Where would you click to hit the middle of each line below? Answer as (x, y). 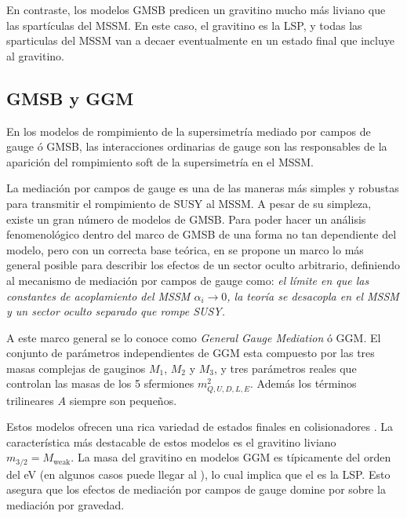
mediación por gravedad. (65, 505)
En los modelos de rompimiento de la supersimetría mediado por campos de (189, 131)
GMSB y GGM (70, 98)
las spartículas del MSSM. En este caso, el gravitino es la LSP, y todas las (184, 25)
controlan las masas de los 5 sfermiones (100, 383)
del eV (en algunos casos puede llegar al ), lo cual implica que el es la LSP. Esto (198, 474)
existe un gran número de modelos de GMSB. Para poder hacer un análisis (186, 219)
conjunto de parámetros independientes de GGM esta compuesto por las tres (191, 353)
